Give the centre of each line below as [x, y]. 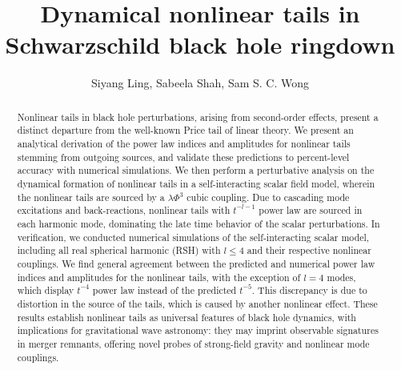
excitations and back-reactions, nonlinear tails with [124, 210]
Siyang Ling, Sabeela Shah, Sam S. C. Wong [200, 83]
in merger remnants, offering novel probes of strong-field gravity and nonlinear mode [193, 343]
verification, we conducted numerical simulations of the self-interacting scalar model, [193, 237]
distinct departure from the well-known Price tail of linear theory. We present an [185, 130]
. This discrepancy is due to [309, 290]
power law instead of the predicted [164, 290]
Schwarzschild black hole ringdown [200, 44]
